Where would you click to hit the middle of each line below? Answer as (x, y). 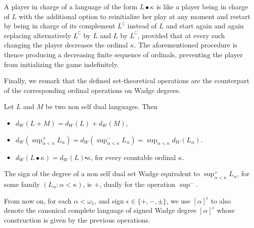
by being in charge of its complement (60, 26)
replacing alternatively (38, 35)
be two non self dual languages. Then (101, 106)
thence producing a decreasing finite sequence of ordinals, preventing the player (124, 54)
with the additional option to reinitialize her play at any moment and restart (135, 16)
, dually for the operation (137, 184)
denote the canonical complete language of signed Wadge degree (100, 210)
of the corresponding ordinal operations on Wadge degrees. (92, 90)
